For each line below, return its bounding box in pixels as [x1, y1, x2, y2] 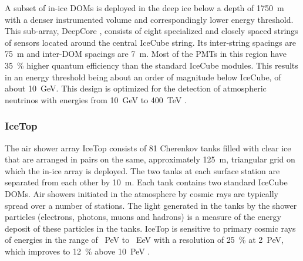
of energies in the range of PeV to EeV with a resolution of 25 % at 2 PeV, [5, 233, 284, 246]
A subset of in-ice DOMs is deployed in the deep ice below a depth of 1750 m [5, 2, 284, 13]
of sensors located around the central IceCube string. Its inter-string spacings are [5, 36, 296, 48]
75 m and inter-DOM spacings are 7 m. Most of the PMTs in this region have [5, 48, 287, 60]
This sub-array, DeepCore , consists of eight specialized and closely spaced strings [5, 25, 298, 37]
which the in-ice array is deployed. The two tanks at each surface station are [5, 164, 280, 177]
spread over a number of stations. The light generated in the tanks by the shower [5, 199, 297, 211]
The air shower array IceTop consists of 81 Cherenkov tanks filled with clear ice [5, 141, 291, 154]
